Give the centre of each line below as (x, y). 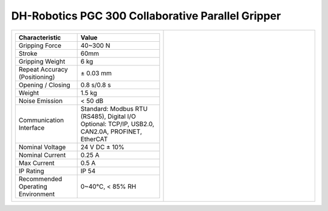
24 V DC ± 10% (102, 147)
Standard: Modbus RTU (114, 109)
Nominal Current (42, 155)
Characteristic (40, 38)
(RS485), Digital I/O (108, 116)
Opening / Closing (44, 85)
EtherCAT (94, 139)
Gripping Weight (42, 61)
